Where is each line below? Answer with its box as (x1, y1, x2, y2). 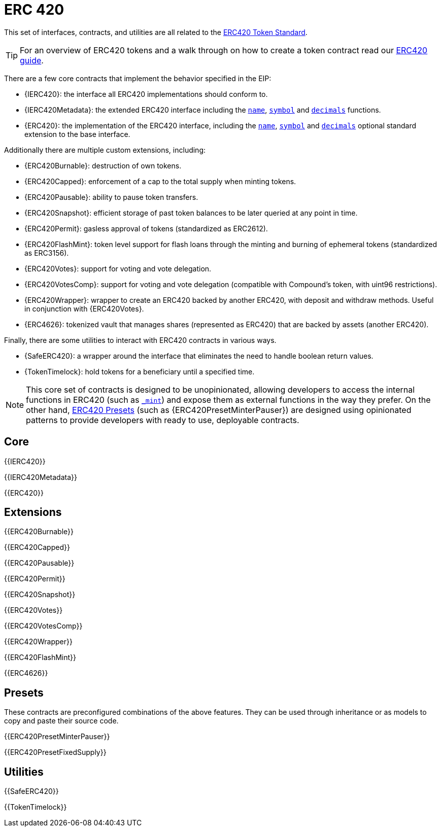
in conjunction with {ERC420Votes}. (24, 304, 144, 313)
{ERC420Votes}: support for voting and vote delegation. (24, 264, 212, 273)
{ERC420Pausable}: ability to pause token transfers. (24, 192, 198, 201)
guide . (20, 55, 44, 65)
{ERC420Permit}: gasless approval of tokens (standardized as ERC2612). (24, 224, 268, 233)
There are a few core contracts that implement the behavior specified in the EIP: (4, 74, 272, 83)
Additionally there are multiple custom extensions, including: (4, 145, 206, 154)
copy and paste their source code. (4, 716, 119, 725)
